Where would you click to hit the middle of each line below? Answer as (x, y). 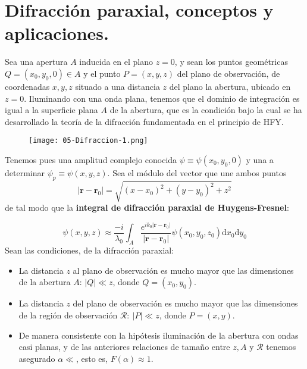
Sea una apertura (36, 62)
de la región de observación (68, 315)
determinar (25, 172)
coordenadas (27, 86)
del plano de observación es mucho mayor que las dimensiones (185, 303)
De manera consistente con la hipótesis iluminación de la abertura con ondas (159, 335)
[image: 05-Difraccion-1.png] (88, 141)
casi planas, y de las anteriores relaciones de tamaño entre (124, 347)
